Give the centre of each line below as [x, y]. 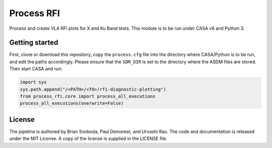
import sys [33, 82]
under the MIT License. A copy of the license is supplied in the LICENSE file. [88, 138]
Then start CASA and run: [36, 69]
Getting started [34, 43]
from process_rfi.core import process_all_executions [88, 96]
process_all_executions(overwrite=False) [72, 103]
